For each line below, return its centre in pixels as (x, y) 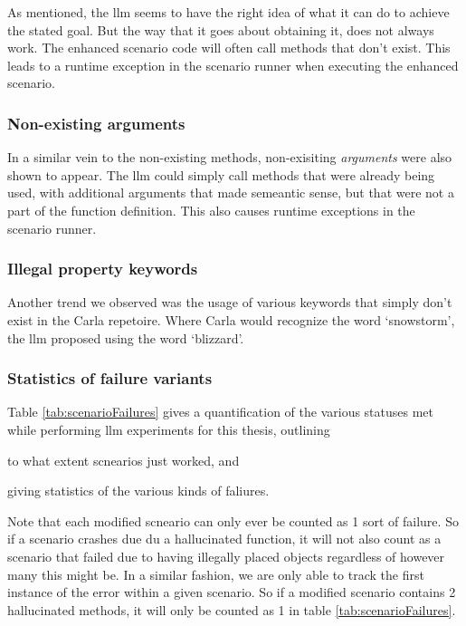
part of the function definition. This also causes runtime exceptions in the (211, 210)
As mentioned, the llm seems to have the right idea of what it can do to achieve (228, 12)
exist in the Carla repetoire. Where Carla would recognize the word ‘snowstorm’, (231, 319)
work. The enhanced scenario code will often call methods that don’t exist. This (229, 48)
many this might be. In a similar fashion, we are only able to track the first (216, 574)
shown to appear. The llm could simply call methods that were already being (221, 174)
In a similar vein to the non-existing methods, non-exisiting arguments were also (230, 157)
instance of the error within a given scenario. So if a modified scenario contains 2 (232, 592)
